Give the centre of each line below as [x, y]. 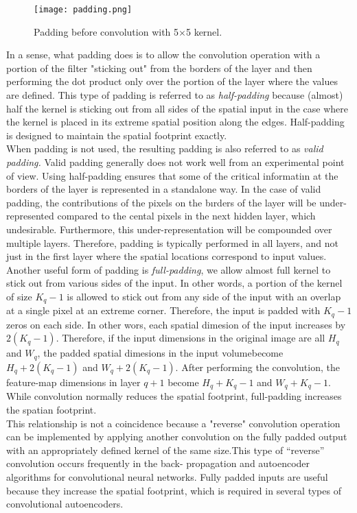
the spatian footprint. [51, 409]
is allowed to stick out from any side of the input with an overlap [204, 296]
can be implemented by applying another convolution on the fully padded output [177, 437]
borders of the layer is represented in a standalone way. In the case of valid [164, 189]
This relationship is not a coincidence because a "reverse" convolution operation [173, 423]
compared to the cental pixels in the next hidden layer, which [186, 216]
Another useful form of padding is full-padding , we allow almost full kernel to [169, 269]
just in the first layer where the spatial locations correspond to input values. [166, 256]
